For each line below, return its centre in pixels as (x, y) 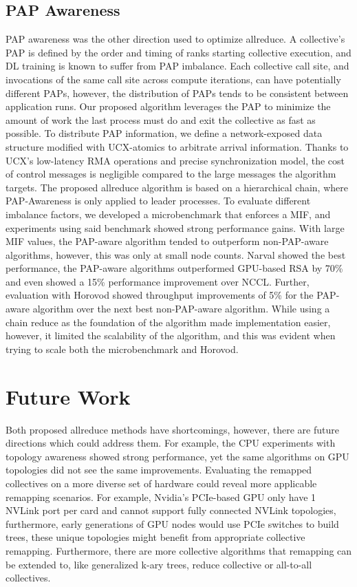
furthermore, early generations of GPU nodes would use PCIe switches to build (172, 523)
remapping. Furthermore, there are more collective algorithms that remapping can (179, 550)
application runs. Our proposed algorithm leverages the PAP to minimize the (168, 106)
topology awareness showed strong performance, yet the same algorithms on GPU (177, 456)
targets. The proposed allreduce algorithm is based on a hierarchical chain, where (177, 187)
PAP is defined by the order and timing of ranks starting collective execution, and (178, 52)
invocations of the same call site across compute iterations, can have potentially (173, 79)
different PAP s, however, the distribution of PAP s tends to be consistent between (177, 93)
